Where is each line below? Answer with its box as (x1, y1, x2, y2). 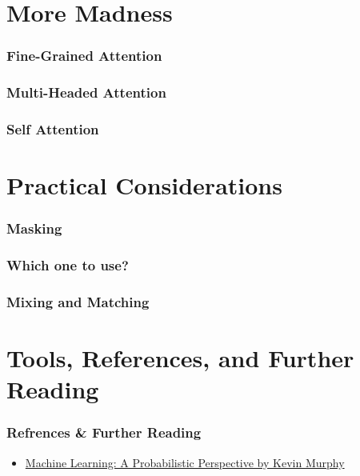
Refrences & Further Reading (6, 422, 202, 442)
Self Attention (6, 118, 99, 138)
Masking (6, 218, 62, 238)
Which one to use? (6, 255, 129, 275)
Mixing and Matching (6, 291, 150, 311)
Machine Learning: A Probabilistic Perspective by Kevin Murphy (25, 454, 345, 470)
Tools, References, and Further (6, 342, 354, 374)
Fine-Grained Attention (6, 46, 162, 66)
